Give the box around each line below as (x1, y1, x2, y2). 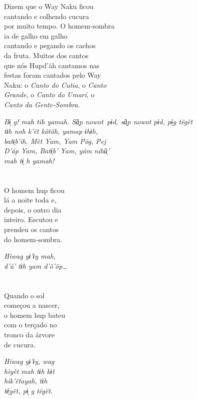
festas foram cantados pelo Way (4, 70, 101, 80)
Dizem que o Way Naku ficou (4, 1, 94, 11)
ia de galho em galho (4, 30, 67, 41)
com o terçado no (4, 319, 57, 330)
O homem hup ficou (4, 184, 64, 195)
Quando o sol (4, 290, 44, 300)
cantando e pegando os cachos (4, 40, 96, 51)
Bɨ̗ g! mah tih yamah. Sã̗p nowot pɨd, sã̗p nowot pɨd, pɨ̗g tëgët (4, 116, 193, 126)
